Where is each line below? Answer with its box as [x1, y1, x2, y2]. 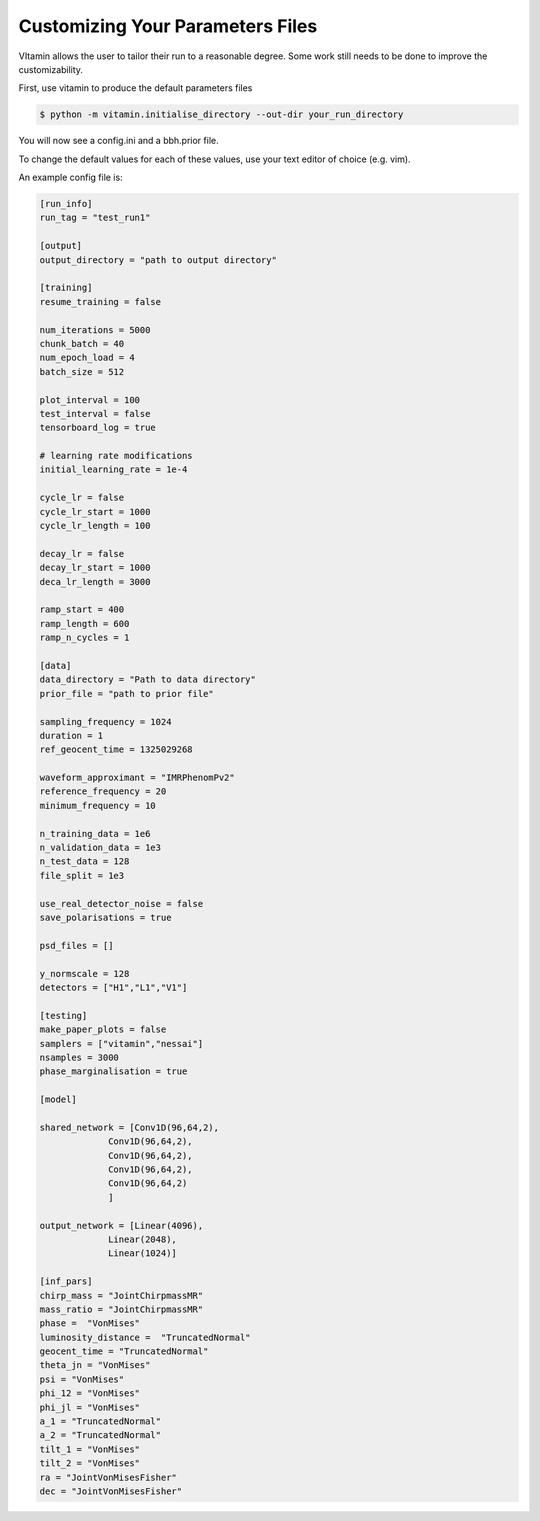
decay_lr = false [39, 548, 125, 559]
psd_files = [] [39, 940, 114, 951]
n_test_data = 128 [39, 856, 130, 867]
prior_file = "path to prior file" [39, 688, 214, 699]
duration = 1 [39, 730, 104, 741]
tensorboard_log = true [39, 422, 157, 434]
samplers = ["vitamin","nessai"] [39, 1038, 204, 1049]
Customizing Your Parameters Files [18, 15, 318, 37]
